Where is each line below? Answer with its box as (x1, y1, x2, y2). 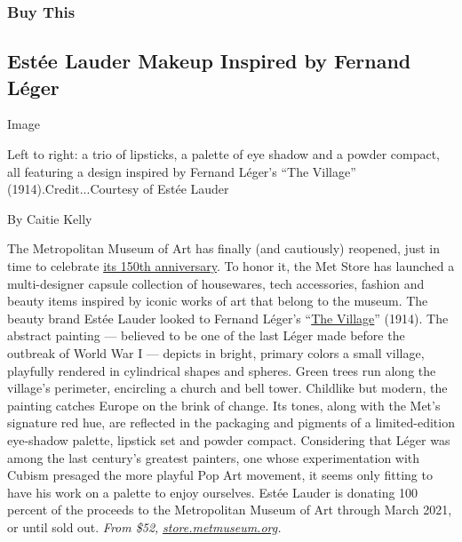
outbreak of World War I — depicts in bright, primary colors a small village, (7, 343, 425, 362)
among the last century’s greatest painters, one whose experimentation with (7, 448, 420, 466)
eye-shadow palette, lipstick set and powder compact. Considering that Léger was (7, 430, 450, 449)
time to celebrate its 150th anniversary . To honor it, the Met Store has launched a (7, 257, 455, 275)
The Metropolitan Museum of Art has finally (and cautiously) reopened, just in (7, 239, 440, 258)
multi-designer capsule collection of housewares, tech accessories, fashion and (7, 274, 425, 292)
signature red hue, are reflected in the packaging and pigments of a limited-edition (7, 413, 455, 432)
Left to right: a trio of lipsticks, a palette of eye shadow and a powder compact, (7, 145, 441, 163)
